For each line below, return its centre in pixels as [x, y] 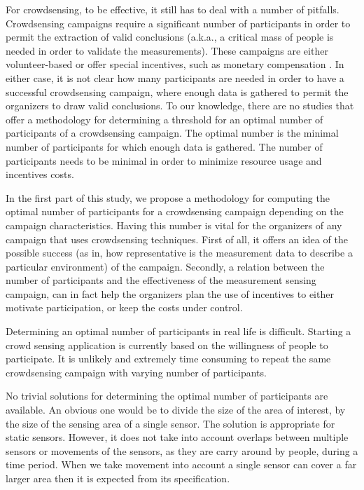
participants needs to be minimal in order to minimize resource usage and [164, 160]
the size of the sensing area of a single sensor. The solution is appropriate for [170, 423]
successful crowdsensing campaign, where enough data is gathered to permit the [177, 91]
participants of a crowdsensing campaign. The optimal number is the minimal [172, 133]
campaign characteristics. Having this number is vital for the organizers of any [174, 225]
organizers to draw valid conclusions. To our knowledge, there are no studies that [180, 106]
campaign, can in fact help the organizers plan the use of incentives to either [170, 293]
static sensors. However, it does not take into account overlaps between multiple [177, 437]
